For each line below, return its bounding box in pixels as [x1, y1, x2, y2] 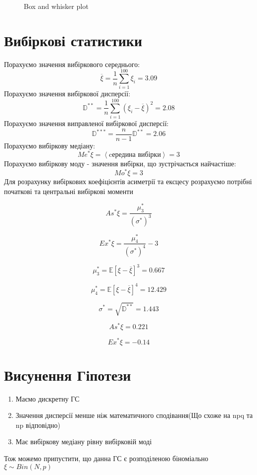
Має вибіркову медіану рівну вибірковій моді [15, 436, 152, 447]
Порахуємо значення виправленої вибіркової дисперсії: [4, 118, 169, 129]
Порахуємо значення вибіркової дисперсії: [4, 88, 131, 99]
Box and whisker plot [24, 1, 89, 11]
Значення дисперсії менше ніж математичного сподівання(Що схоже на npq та [15, 410, 253, 420]
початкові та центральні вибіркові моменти [4, 186, 133, 196]
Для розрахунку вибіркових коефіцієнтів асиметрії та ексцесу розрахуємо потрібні [4, 176, 252, 187]
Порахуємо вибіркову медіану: [4, 140, 95, 150]
